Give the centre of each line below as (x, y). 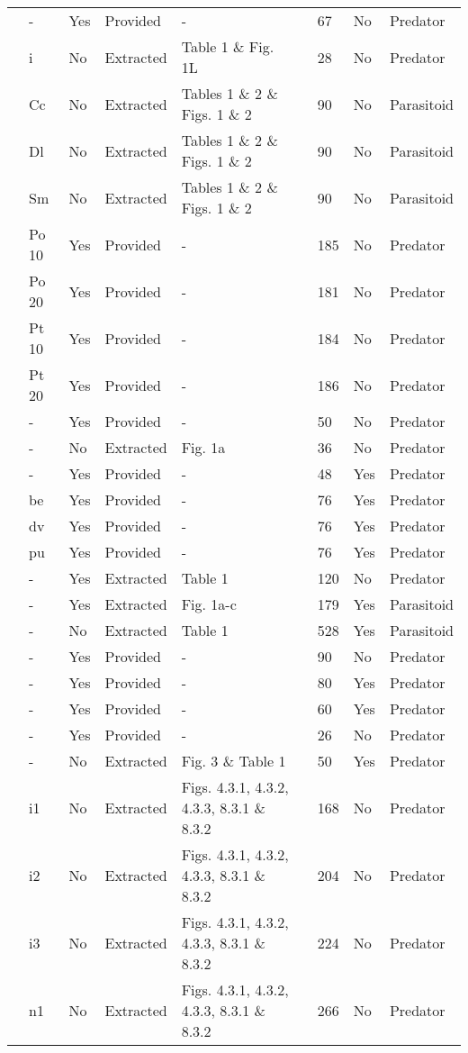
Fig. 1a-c (209, 604)
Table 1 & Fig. (228, 46)
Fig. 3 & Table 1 (234, 761)
